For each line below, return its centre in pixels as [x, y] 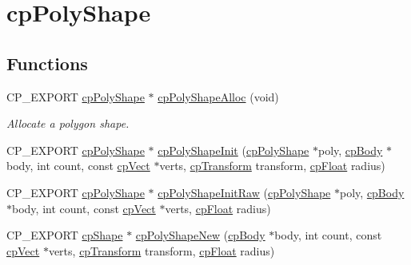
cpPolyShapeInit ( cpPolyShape [233, 150]
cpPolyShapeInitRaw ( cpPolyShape [244, 192]
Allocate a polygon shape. [68, 123]
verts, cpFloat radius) [218, 208]
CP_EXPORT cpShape [65, 235]
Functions [47, 63]
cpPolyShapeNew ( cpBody [200, 235]
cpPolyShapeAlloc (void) [218, 96]
